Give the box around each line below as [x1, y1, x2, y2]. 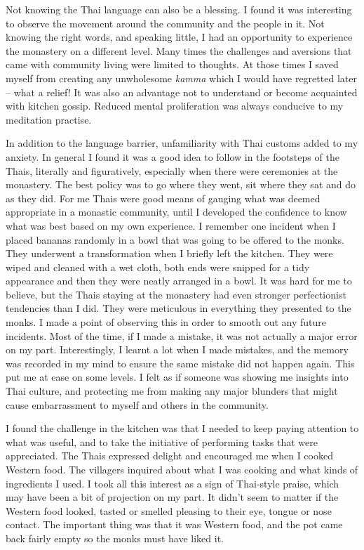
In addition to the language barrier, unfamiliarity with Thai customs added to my [6, 136, 358, 150]
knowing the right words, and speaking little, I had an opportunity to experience [6, 30, 353, 44]
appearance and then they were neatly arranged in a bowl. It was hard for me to [6, 273, 352, 288]
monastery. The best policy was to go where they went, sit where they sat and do [6, 177, 356, 192]
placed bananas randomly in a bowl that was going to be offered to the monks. [6, 232, 344, 247]
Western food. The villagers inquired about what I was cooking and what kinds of [6, 462, 358, 476]
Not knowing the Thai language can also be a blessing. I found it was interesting [6, 2, 352, 16]
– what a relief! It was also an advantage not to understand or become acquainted [6, 84, 358, 99]
